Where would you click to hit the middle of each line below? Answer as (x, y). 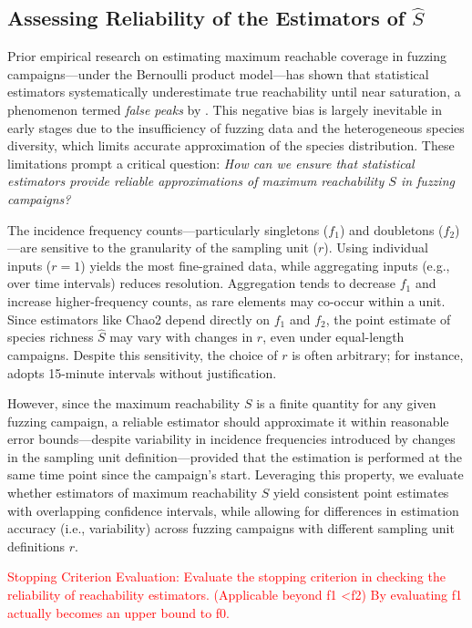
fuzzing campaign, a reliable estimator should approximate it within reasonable (228, 421)
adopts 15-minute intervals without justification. (142, 372)
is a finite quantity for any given (346, 403)
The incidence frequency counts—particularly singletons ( (168, 229)
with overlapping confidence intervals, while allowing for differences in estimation (233, 510)
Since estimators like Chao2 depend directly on (139, 319)
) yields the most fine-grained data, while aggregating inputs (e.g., (265, 265)
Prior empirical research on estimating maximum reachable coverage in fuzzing (227, 56)
